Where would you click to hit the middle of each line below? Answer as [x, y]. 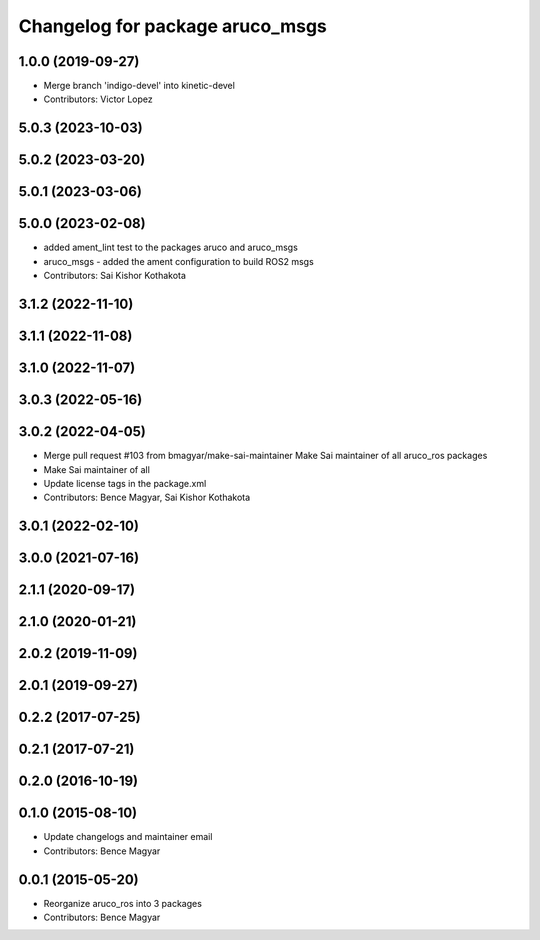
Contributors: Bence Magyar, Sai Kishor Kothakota [147, 497]
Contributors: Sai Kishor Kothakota [115, 276]
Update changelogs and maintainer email [128, 837]
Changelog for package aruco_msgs [172, 26]
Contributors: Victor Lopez [98, 99]
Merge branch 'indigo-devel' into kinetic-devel [139, 86]
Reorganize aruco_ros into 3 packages [122, 903]
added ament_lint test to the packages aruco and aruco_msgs [171, 247]
